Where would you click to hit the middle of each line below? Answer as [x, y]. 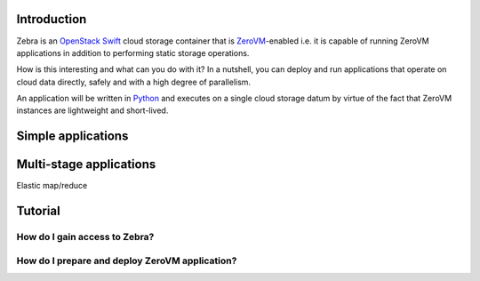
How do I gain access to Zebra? [85, 237]
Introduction [52, 19]
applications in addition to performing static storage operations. [133, 52]
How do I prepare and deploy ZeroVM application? [127, 261]
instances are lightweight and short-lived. [92, 110]
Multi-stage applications [86, 165]
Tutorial [39, 211]
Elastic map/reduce [52, 186]
